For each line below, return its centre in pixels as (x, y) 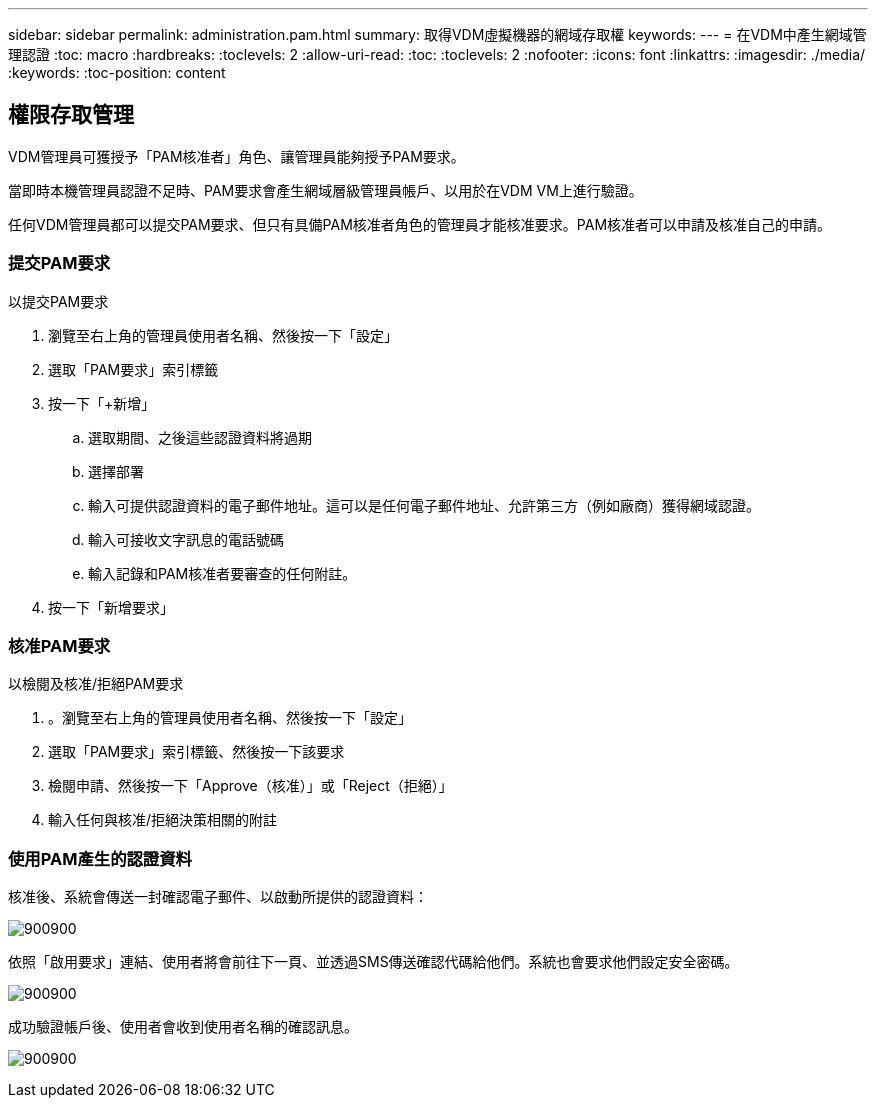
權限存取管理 (71, 115)
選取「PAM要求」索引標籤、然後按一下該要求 (196, 752)
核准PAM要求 (59, 645)
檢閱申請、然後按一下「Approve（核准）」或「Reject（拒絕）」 (250, 786)
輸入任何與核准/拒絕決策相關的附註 (163, 820)
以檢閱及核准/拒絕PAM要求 (96, 684)
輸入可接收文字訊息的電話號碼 (186, 539)
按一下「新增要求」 (111, 607)
